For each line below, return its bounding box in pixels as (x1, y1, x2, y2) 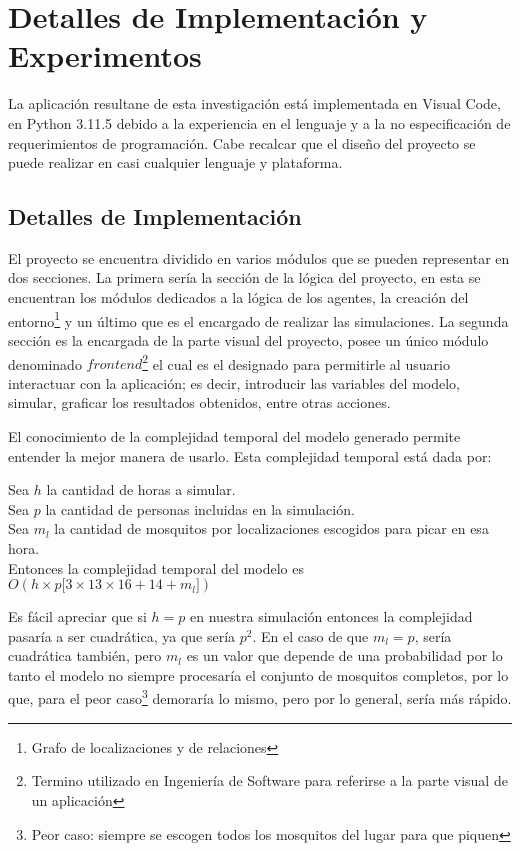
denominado (8, 353, 82, 374)
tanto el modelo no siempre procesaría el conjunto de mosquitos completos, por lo (8, 664, 509, 685)
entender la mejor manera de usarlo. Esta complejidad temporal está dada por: (8, 445, 492, 466)
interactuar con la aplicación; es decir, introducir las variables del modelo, (8, 372, 460, 393)
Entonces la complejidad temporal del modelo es (8, 557, 304, 578)
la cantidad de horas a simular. (46, 479, 236, 500)
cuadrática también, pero (8, 645, 162, 666)
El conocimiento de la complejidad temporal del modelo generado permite (8, 425, 461, 446)
